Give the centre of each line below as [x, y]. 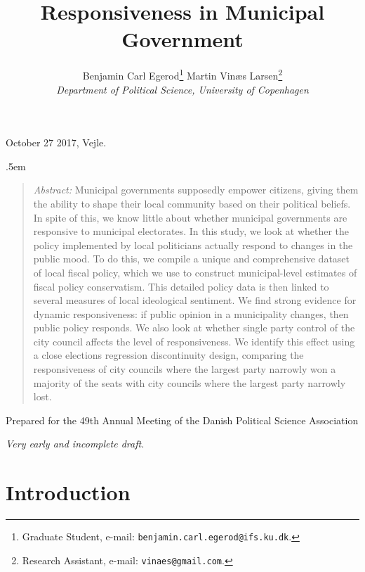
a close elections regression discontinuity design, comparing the [168, 355]
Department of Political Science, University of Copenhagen [182, 89]
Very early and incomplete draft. [75, 444]
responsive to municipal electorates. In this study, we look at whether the [191, 231]
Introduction [68, 492]
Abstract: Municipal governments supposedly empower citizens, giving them [196, 190]
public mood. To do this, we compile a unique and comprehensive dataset [192, 259]
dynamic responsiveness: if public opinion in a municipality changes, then [191, 313]
